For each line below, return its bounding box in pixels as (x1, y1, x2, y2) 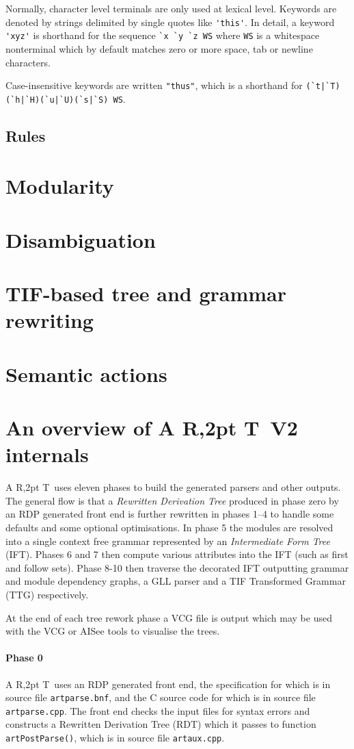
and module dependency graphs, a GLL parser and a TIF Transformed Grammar (5, 574, 346, 588)
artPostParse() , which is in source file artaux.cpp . (5, 731, 225, 745)
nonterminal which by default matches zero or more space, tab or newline (5, 41, 313, 55)
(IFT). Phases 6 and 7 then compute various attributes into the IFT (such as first (5, 547, 349, 561)
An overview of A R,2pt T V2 (5, 414, 298, 442)
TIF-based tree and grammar (5, 279, 287, 307)
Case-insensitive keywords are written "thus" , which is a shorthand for (5, 78, 303, 92)
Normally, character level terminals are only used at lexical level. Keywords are (5, 1, 337, 15)
